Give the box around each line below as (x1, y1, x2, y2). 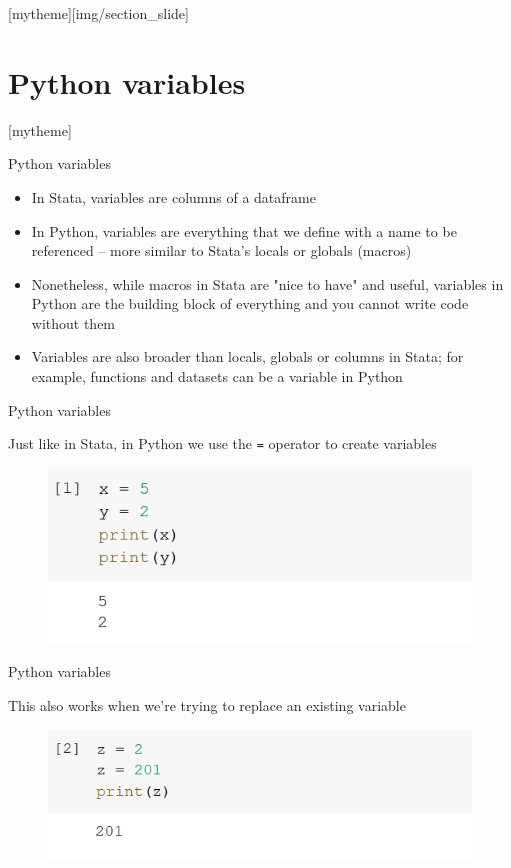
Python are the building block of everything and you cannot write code (31, 293, 469, 314)
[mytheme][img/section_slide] (8, 3, 189, 23)
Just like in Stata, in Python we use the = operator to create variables (8, 433, 437, 454)
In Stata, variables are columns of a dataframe (31, 186, 316, 207)
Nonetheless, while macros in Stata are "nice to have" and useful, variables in (31, 273, 504, 294)
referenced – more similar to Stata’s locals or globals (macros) (31, 240, 412, 261)
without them (31, 312, 116, 333)
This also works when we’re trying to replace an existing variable (8, 694, 406, 715)
